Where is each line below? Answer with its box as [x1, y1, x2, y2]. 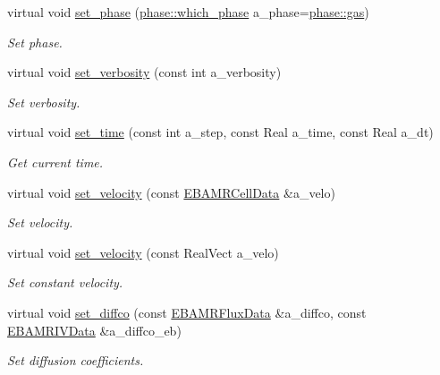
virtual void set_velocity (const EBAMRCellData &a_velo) [7, 183, 335, 201]
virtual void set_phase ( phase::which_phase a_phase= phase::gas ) [7, 3, 369, 21]
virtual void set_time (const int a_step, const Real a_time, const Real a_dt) [7, 123, 434, 141]
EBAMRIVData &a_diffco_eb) [7, 320, 182, 339]
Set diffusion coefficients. [7, 351, 144, 370]
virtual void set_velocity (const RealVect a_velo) [7, 243, 279, 261]
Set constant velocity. [7, 273, 123, 292]
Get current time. [7, 152, 104, 171]
